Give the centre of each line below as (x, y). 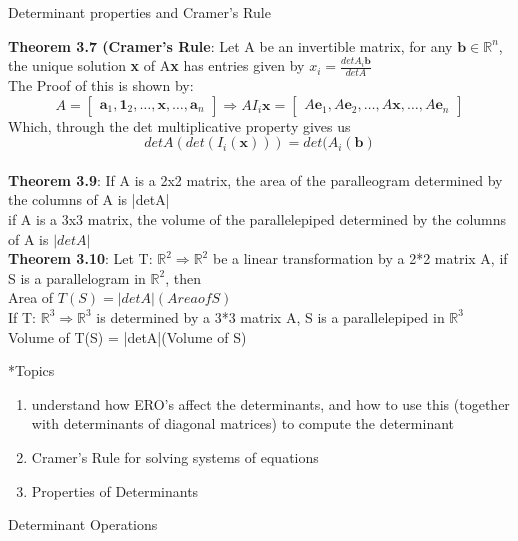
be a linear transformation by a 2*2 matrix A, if (360, 258)
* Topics (31, 370)
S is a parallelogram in (77, 277)
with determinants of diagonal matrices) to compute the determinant (243, 423)
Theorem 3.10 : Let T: (80, 258)
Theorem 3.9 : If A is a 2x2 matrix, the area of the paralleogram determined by (255, 179)
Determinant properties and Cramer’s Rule (139, 12)
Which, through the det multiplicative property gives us (179, 125)
